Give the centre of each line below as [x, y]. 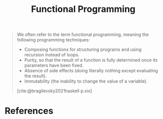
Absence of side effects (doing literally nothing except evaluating [91, 71]
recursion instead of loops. [52, 55]
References [29, 111]
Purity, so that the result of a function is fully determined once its [91, 60]
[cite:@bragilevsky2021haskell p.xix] [54, 91]
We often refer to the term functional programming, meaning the [83, 35]
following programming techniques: [53, 40]
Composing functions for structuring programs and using [83, 50]
